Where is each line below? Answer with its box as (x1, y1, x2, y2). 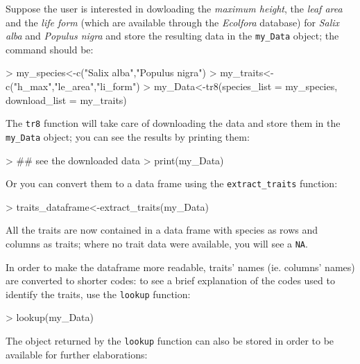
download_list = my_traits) (6, 92, 127, 107)
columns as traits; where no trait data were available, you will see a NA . (6, 236, 308, 250)
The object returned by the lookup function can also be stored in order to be (6, 333, 334, 348)
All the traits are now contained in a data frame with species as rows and (6, 223, 318, 237)
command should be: (6, 42, 94, 56)
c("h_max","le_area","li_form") (6, 79, 140, 94)
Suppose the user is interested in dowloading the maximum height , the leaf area (6, 1, 343, 15)
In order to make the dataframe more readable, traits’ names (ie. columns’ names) (6, 259, 355, 274)
